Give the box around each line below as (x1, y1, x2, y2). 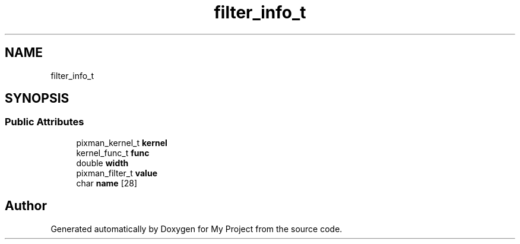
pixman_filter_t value (76, 167, 157, 178)
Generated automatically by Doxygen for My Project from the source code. (50, 223, 343, 234)
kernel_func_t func (76, 147, 150, 158)
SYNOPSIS (5, 91, 69, 106)
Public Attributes (5, 116, 84, 128)
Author (5, 198, 47, 214)
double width (76, 157, 129, 168)
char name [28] (76, 178, 138, 188)
